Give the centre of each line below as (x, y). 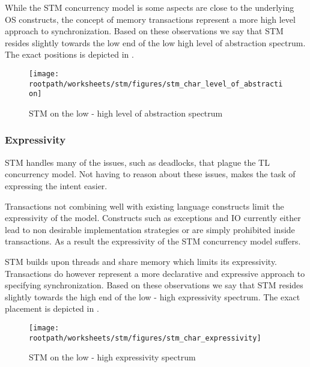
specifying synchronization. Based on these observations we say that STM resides (154, 285)
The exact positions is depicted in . (69, 54)
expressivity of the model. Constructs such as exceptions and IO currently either (153, 218)
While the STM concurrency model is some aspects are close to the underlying (150, 7)
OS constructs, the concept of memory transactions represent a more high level (150, 19)
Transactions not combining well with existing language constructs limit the (144, 206)
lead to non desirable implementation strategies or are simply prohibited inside (150, 229)
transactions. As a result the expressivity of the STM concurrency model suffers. (153, 241)
